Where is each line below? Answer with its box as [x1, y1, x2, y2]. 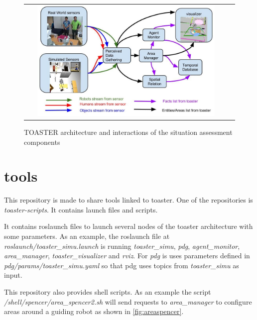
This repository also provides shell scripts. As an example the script [4, 287, 211, 297]
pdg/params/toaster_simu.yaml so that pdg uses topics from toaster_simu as [4, 260, 239, 270]
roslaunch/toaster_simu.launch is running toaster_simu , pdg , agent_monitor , [4, 240, 240, 251]
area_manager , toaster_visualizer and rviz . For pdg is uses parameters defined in [4, 250, 250, 261]
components [24, 136, 60, 147]
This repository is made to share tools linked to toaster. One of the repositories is [4, 195, 253, 205]
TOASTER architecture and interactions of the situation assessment [24, 126, 233, 137]
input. [4, 270, 22, 280]
